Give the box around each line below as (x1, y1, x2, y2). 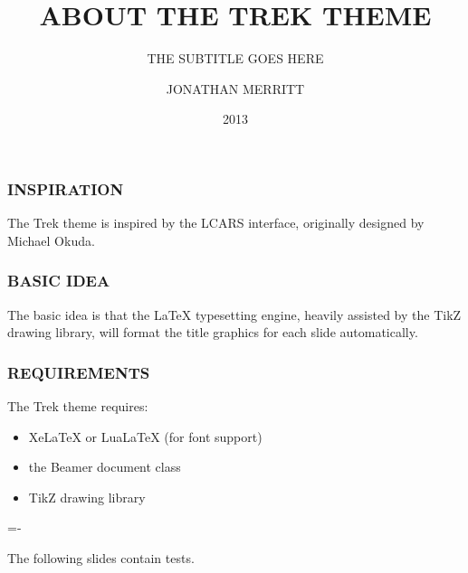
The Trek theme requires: (7, 397, 148, 416)
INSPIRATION (7, 177, 124, 200)
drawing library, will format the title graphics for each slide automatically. (7, 323, 418, 342)
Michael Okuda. (7, 230, 95, 249)
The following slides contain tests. (7, 548, 195, 567)
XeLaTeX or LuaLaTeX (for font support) (28, 427, 263, 446)
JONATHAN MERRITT (166, 79, 305, 98)
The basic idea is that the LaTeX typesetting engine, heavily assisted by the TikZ (7, 305, 462, 324)
